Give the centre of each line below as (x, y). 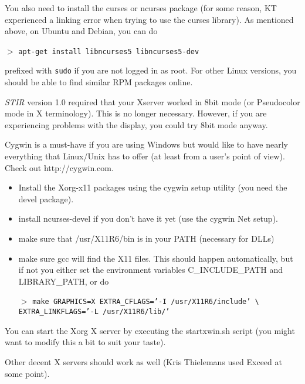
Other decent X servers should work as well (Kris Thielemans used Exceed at (143, 361)
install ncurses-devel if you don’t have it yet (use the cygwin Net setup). (148, 218)
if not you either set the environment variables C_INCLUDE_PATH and (151, 270)
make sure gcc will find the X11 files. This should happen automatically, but (156, 258)
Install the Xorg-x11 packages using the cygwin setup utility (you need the (153, 187)
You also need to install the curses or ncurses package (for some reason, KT (141, 8)
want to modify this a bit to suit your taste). (85, 342)
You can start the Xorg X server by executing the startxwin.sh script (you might (150, 330)
